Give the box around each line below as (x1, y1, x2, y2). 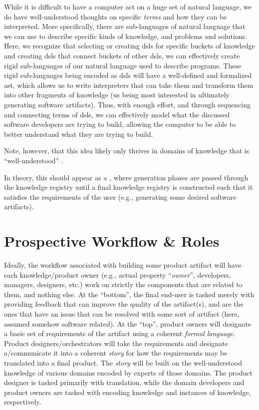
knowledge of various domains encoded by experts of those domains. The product (4, 367, 253, 378)
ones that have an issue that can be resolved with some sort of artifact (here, (4, 308, 240, 319)
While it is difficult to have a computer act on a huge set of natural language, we (4, 1, 252, 11)
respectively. (4, 397, 41, 407)
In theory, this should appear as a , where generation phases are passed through (4, 172, 249, 182)
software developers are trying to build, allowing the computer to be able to (4, 119, 236, 129)
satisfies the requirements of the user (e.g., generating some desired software (4, 191, 237, 202)
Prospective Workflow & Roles (4, 231, 220, 251)
